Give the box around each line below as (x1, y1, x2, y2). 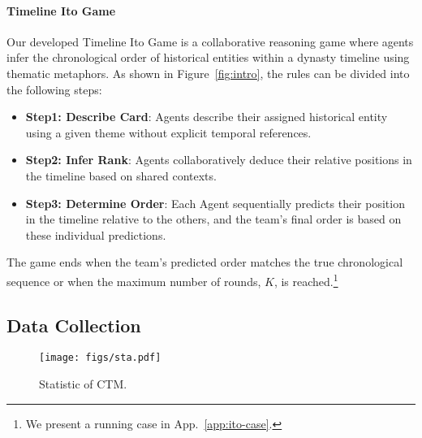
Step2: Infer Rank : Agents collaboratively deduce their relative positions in (25, 151, 412, 168)
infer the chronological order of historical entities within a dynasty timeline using (6, 49, 410, 66)
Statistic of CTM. (39, 375, 127, 392)
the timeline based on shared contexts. (25, 167, 217, 184)
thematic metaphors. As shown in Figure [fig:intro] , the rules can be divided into (6, 64, 410, 81)
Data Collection (6, 312, 141, 337)
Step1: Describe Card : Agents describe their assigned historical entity (25, 108, 388, 125)
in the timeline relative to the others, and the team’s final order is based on (25, 210, 402, 228)
